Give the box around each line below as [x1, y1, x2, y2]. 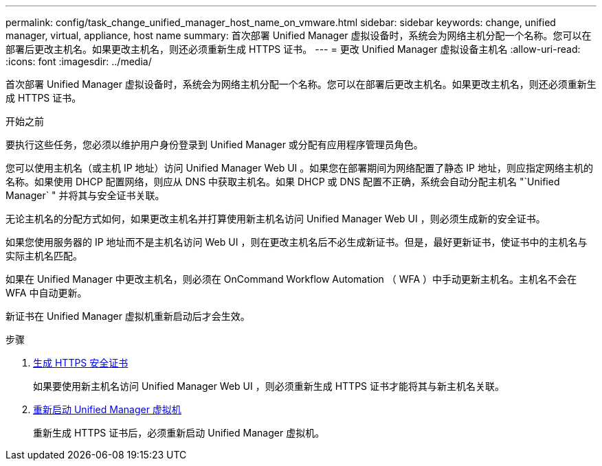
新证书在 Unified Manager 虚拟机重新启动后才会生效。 [5, 310, 250, 322]
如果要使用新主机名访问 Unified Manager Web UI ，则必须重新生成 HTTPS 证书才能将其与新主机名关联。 [33, 380, 505, 392]
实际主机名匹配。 [5, 250, 82, 261]
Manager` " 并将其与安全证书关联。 [5, 189, 165, 201]
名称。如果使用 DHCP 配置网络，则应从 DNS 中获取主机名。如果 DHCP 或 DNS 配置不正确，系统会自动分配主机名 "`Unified [5, 176, 560, 187]
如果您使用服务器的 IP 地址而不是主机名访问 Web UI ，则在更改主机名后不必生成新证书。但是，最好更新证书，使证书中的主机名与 [5, 236, 588, 248]
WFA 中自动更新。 [5, 287, 87, 299]
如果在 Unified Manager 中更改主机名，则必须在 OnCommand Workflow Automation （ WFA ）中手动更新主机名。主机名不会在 [5, 273, 577, 285]
